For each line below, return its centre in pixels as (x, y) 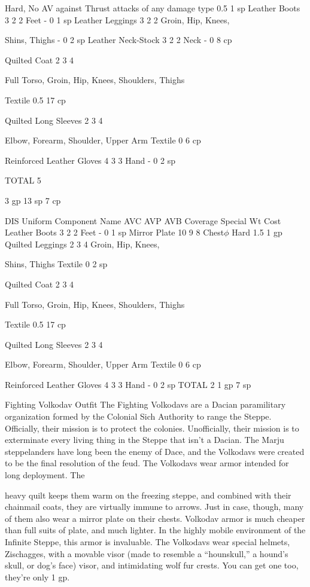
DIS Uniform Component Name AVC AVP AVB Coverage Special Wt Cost (143, 220)
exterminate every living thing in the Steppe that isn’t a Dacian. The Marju (145, 440)
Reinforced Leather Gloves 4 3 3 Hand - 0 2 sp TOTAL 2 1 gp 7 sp (128, 384)
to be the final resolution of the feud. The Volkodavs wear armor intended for (147, 463)
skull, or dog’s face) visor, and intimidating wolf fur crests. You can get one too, (152, 565)
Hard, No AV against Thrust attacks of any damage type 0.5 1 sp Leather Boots (153, 8)
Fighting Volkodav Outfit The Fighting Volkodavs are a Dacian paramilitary (145, 404)
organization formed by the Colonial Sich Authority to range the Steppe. (138, 416)
